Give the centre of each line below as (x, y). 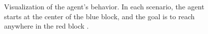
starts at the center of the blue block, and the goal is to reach (99, 16)
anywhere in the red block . (46, 26)
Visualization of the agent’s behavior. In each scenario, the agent (104, 6)
